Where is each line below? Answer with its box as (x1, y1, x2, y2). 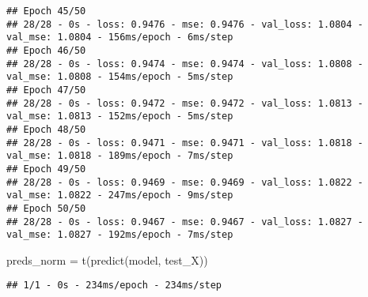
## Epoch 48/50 (6, 123, 86, 135)
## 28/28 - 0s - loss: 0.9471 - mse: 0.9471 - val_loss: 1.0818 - (6, 137, 364, 148)
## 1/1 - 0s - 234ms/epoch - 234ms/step (6, 280, 222, 291)
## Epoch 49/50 (6, 163, 86, 175)
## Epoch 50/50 (6, 202, 86, 214)
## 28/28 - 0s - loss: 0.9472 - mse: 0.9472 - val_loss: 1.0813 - (6, 97, 364, 109)
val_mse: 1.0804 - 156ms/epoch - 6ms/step (6, 32, 233, 43)
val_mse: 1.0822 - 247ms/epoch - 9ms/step (6, 190, 233, 201)
